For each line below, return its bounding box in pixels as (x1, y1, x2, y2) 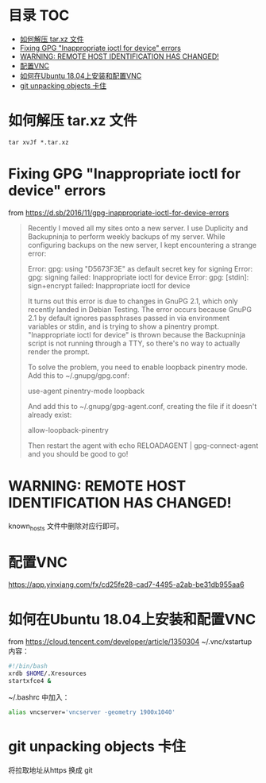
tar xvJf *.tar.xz (8, 138, 69, 146)
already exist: (27, 410, 72, 419)
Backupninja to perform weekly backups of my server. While (27, 231, 226, 241)
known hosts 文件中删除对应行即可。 (8, 521, 124, 532)
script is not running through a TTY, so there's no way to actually (27, 338, 241, 348)
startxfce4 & (8, 677, 52, 685)
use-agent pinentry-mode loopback (27, 386, 145, 395)
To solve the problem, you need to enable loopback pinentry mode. (27, 362, 248, 372)
